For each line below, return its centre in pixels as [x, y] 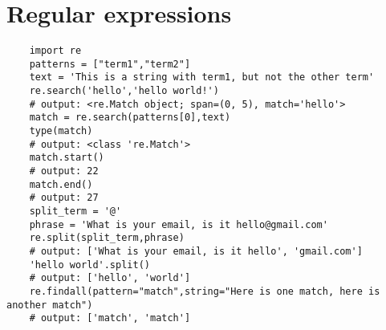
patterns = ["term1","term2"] [110, 64]
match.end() [61, 184]
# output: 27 [64, 198]
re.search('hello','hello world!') [124, 91]
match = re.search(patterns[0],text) [130, 118]
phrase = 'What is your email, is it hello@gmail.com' [179, 224]
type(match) [61, 131]
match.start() [67, 158]
